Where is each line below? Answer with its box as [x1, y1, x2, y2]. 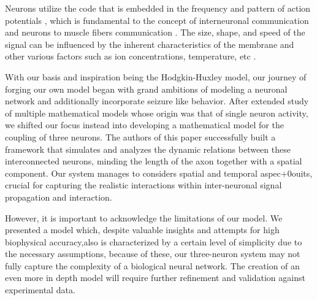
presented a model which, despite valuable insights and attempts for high [5, 223, 280, 236]
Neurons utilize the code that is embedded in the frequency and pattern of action [5, 2, 311, 14]
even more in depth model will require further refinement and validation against [5, 271, 305, 284]
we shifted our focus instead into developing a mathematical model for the [5, 118, 284, 131]
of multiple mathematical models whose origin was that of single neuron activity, [5, 106, 308, 119]
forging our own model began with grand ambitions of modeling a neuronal [5, 82, 288, 95]
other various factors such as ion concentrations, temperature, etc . [5, 50, 256, 63]
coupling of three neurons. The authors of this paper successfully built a [5, 130, 276, 143]
